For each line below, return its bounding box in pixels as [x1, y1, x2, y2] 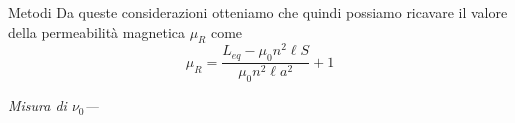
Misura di [8, 95, 67, 116]
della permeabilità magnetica [8, 21, 185, 42]
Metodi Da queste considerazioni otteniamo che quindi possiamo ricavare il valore [8, 2, 508, 22]
